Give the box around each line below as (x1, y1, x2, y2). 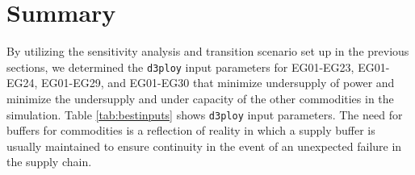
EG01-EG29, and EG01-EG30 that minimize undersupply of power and (41, 74, 395, 91)
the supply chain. (6, 153, 92, 170)
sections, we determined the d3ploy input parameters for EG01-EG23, (6, 58, 354, 75)
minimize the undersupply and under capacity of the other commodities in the (6, 90, 394, 106)
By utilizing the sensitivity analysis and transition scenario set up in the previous (6, 43, 409, 60)
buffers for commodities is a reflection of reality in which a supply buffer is (6, 122, 375, 139)
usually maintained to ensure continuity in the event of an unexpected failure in (6, 137, 402, 154)
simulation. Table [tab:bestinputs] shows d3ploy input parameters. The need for (6, 106, 403, 123)
